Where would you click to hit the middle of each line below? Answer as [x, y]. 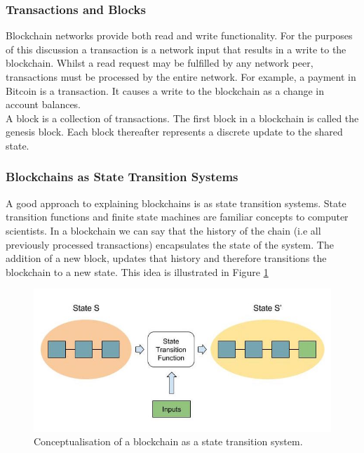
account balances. [43, 104]
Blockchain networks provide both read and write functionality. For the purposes [179, 35]
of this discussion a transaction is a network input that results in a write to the [176, 49]
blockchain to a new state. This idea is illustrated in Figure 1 [137, 271]
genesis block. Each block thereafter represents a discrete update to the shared [174, 132]
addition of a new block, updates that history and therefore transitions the [166, 258]
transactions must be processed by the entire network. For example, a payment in [181, 77]
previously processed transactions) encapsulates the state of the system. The [170, 244]
